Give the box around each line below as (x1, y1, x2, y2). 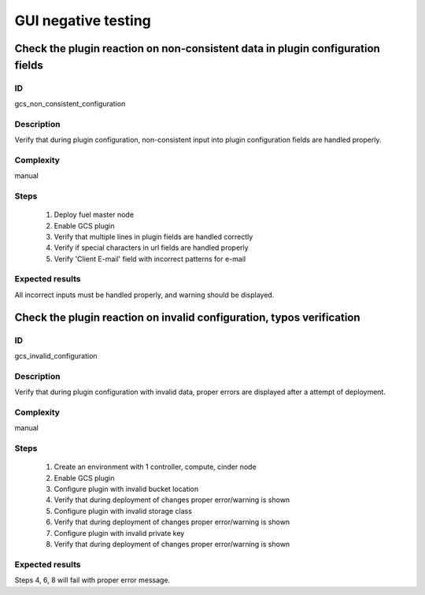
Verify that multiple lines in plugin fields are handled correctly (54, 232, 253, 241)
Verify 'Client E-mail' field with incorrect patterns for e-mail (54, 254, 246, 263)
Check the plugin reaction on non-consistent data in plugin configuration (14, 42, 381, 55)
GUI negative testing (14, 12, 151, 29)
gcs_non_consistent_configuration (14, 99, 126, 108)
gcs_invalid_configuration (14, 351, 98, 360)
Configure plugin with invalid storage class (54, 506, 193, 515)
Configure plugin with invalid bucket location (54, 485, 199, 494)
